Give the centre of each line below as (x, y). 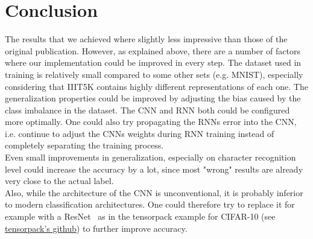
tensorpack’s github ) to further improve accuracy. (96, 228)
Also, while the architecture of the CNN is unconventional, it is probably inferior (154, 192)
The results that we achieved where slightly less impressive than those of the (146, 39)
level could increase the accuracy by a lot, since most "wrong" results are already (154, 169)
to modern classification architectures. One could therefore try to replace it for (150, 204)
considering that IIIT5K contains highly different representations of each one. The (156, 86)
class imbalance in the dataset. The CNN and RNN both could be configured (147, 110)
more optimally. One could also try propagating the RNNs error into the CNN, (151, 122)
